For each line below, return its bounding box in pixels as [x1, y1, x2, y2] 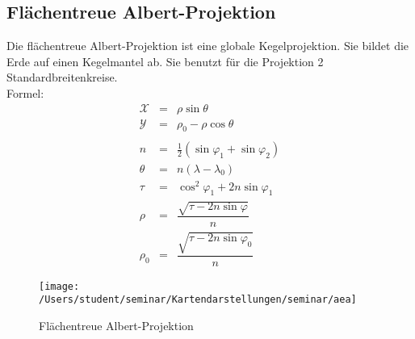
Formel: [6, 84, 44, 101]
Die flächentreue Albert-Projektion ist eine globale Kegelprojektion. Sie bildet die [6, 37, 409, 54]
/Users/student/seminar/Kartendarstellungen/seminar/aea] [39, 294, 357, 306]
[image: [39, 280, 80, 292]
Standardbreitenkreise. [6, 69, 118, 86]
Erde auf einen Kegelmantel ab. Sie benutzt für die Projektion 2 [6, 52, 324, 69]
